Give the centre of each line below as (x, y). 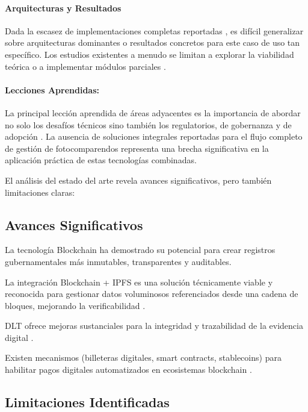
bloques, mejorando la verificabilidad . (75, 305)
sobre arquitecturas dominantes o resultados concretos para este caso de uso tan (152, 42)
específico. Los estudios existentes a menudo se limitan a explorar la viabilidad (149, 54)
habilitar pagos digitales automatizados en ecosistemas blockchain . (128, 370)
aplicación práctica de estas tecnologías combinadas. (101, 160)
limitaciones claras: (40, 192)
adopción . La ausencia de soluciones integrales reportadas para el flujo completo (154, 136)
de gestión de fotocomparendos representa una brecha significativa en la (137, 148)
